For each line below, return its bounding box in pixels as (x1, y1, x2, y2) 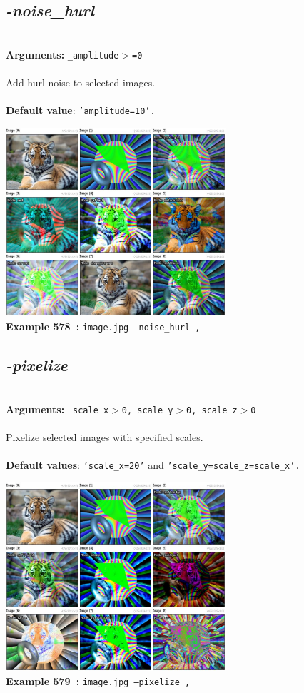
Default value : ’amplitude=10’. (6, 103, 156, 118)
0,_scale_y (121, 405, 173, 415)
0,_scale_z (186, 405, 238, 415)
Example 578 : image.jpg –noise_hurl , (6, 319, 201, 334)
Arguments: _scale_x (6, 401, 109, 416)
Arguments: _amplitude (6, 46, 119, 61)
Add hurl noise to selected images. (6, 75, 156, 90)
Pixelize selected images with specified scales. (6, 429, 203, 444)
